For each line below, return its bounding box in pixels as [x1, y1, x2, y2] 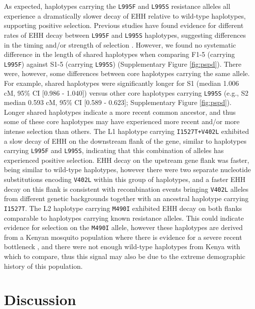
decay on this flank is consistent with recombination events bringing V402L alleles [4, 183, 249, 194]
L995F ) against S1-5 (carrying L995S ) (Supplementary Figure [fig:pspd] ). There [4, 58, 242, 69]
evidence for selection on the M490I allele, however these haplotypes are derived [4, 222, 243, 232]
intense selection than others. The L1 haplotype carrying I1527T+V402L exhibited [4, 126, 249, 136]
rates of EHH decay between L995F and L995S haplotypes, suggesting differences [4, 29, 246, 40]
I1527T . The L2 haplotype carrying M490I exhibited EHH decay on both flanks [4, 203, 242, 213]
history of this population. [4, 260, 83, 271]
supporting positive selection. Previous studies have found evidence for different [4, 20, 244, 30]
